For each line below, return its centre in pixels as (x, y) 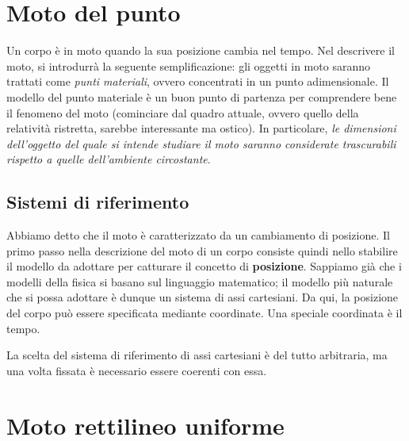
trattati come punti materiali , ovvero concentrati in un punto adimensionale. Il (198, 81)
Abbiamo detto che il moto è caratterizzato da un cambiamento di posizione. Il (198, 235)
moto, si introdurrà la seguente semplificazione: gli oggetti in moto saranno (188, 65)
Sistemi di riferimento (98, 202)
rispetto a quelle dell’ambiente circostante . (109, 159)
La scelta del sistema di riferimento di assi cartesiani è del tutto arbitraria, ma (197, 355)
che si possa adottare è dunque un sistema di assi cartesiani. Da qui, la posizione (203, 297)
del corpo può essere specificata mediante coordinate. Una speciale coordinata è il (204, 313)
